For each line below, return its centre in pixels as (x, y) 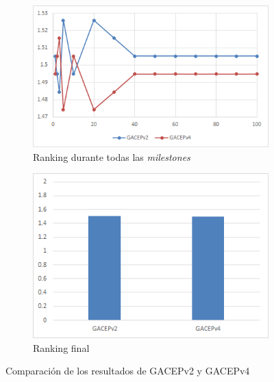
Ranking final (61, 347)
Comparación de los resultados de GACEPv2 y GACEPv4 (128, 371)
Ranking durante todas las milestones (112, 156)
